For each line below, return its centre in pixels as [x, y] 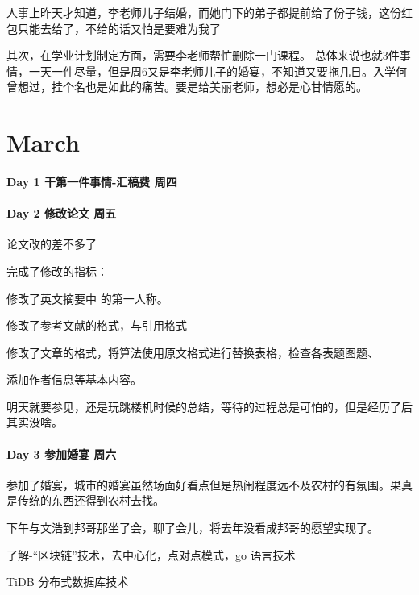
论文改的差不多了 [52, 244]
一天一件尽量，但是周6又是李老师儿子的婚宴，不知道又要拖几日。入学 [212, 71]
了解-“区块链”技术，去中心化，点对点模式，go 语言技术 [151, 554]
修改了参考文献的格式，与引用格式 [97, 325]
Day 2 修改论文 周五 [62, 213]
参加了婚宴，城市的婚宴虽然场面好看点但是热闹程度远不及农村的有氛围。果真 [209, 484]
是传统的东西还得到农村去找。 [85, 500]
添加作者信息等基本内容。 [74, 379]
